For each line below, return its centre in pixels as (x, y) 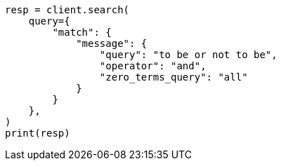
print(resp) (38, 133)
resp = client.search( (67, 10)
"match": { (82, 32)
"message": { (112, 43)
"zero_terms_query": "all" (174, 77)
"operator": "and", (153, 66)
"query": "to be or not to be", (188, 55)
